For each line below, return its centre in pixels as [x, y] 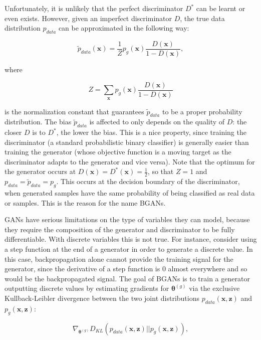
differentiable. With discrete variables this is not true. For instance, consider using [131, 239]
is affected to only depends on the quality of [157, 122]
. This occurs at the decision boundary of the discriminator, [148, 181]
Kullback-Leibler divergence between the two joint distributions [102, 298]
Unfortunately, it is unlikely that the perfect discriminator [94, 8]
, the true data [202, 18]
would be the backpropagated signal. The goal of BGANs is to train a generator [127, 278]
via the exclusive [214, 288]
